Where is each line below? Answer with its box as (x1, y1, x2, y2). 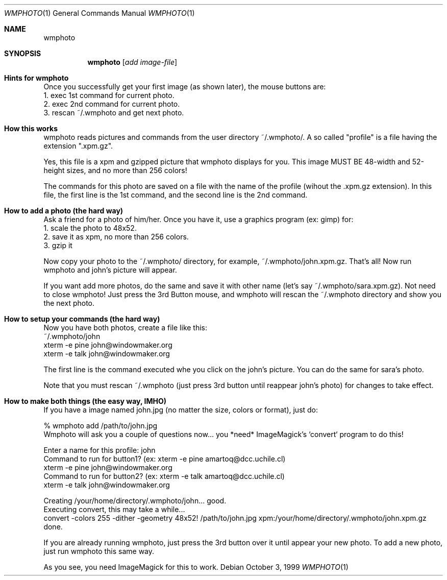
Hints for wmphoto (4, 74, 69, 82)
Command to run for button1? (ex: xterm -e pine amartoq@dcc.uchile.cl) (43, 454, 286, 463)
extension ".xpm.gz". (43, 141, 113, 150)
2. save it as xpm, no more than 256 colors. (43, 232, 189, 241)
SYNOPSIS (4, 49, 41, 58)
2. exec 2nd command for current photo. (43, 100, 180, 108)
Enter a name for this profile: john (43, 446, 156, 454)
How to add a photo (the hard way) (4, 206, 123, 215)
